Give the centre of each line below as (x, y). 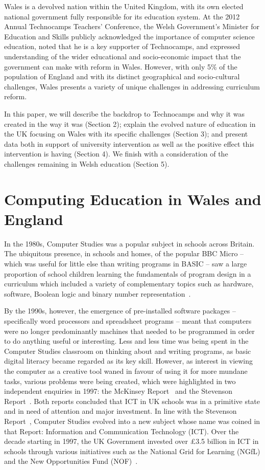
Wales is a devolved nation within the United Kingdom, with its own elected (124, 6)
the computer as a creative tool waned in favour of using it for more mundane (126, 371)
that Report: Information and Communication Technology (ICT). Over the (122, 431)
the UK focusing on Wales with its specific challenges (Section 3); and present (126, 134)
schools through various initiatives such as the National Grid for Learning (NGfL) (132, 451)
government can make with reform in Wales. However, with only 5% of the (121, 66)
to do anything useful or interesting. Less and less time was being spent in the (126, 341)
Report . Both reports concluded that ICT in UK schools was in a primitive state (132, 401)
